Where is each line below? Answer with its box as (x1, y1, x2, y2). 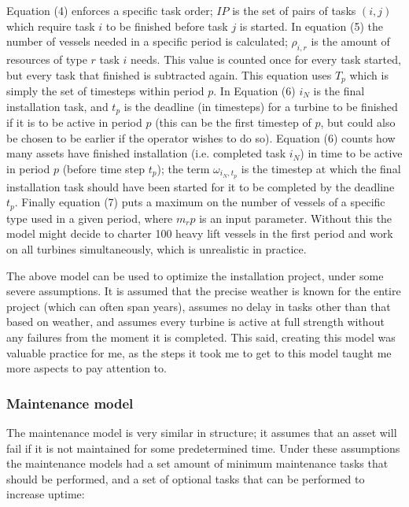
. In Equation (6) (213, 83, 296, 99)
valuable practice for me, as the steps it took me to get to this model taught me (6, 344, 392, 361)
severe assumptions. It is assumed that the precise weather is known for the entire (6, 283, 401, 299)
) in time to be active (300, 145, 403, 161)
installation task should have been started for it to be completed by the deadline (6, 178, 395, 194)
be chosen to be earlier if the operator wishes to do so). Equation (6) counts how (6, 129, 396, 146)
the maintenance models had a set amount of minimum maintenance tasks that (6, 455, 389, 472)
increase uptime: (6, 486, 85, 502)
